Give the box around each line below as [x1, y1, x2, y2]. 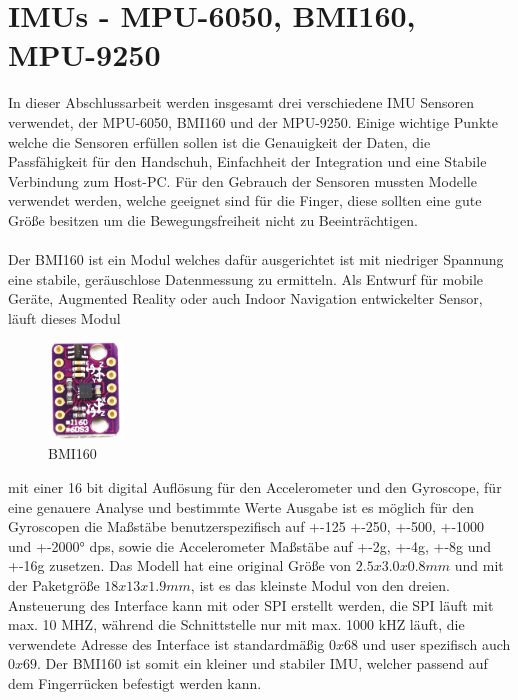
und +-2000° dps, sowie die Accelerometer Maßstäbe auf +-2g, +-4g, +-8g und [8, 535, 492, 556]
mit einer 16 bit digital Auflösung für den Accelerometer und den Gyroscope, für [8, 476, 502, 497]
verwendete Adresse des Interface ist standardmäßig [8, 633, 325, 654]
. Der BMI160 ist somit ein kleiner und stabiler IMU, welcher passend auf [37, 653, 488, 674]
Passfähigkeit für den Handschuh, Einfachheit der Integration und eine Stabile [8, 151, 487, 172]
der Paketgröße [8, 574, 100, 595]
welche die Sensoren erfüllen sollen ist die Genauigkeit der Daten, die [8, 131, 431, 152]
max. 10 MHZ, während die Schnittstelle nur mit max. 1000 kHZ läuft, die [8, 614, 465, 635]
